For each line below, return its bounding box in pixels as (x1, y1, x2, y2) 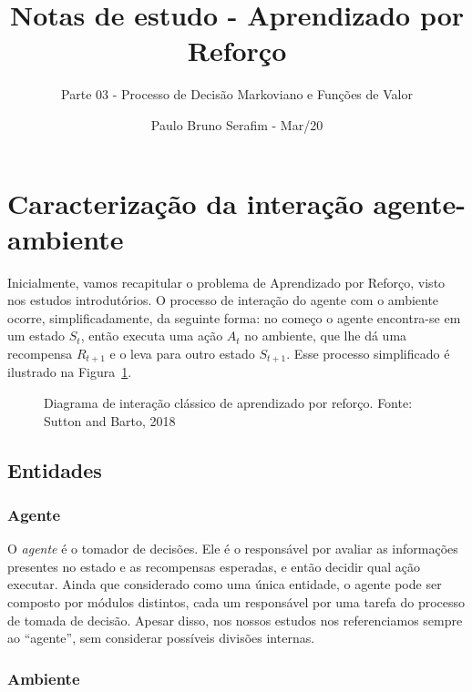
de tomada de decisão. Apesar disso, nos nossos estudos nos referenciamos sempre (7, 610, 463, 629)
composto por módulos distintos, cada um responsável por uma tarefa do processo (7, 593, 466, 612)
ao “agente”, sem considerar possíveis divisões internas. (7, 628, 315, 647)
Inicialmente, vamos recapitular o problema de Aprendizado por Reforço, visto (7, 272, 446, 291)
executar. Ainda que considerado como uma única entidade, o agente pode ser (7, 575, 442, 594)
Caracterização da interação (7, 184, 364, 221)
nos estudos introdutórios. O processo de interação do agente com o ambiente (7, 290, 439, 310)
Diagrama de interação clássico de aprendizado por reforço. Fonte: (44, 393, 413, 412)
